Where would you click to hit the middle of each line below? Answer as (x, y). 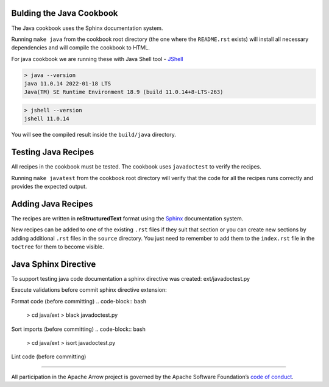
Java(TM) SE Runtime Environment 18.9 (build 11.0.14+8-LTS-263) (124, 92)
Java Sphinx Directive (54, 264)
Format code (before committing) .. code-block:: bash (79, 301)
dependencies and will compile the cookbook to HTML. (81, 48)
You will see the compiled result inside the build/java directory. (94, 135)
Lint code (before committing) (49, 356)
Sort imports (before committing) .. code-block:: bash (79, 329)
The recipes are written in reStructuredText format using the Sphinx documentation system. (127, 219)
